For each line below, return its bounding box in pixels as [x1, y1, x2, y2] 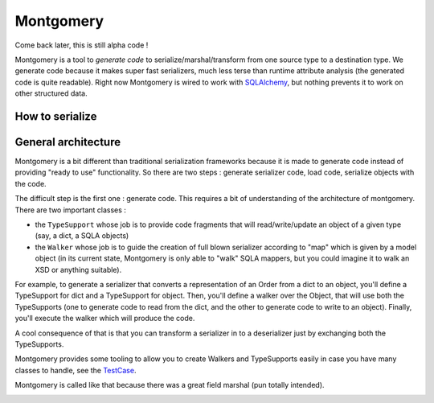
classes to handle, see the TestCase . [14, 365, 137, 375]
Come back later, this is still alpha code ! [14, 40, 149, 50]
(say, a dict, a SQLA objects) [35, 231, 129, 241]
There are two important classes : [14, 205, 126, 215]
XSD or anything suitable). [35, 265, 122, 274]
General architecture [14, 135, 121, 149]
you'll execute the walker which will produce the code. [14, 314, 195, 323]
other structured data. [14, 88, 88, 98]
